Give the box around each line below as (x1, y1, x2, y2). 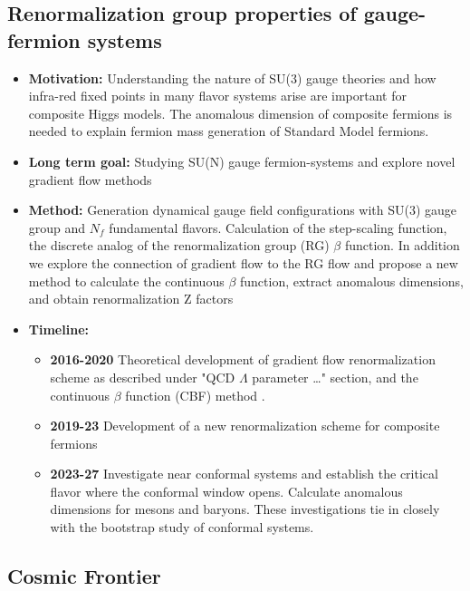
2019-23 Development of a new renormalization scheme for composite (50, 416, 440, 435)
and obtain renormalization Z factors (28, 289, 234, 308)
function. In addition (344, 236, 460, 255)
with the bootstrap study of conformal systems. (50, 518, 314, 537)
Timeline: (28, 319, 89, 338)
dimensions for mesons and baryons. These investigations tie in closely (50, 499, 440, 518)
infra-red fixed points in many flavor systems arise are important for (28, 86, 407, 105)
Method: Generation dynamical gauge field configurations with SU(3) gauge (28, 200, 457, 219)
